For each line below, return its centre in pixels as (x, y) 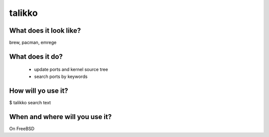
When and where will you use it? (61, 117)
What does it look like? (45, 31)
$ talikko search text (30, 102)
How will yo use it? (39, 91)
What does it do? (36, 56)
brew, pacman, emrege (33, 43)
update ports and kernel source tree (71, 69)
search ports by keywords (61, 76)
